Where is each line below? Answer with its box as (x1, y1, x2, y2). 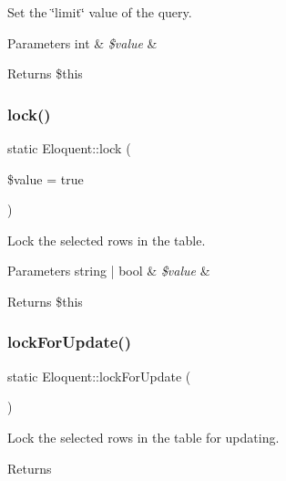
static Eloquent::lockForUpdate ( (7, 366, 191, 385)
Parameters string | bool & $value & (7, 261, 210, 280)
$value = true (7, 169, 84, 188)
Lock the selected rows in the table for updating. (7, 427, 280, 446)
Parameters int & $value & (7, 33, 158, 52)
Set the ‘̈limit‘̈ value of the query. (7, 3, 192, 21)
